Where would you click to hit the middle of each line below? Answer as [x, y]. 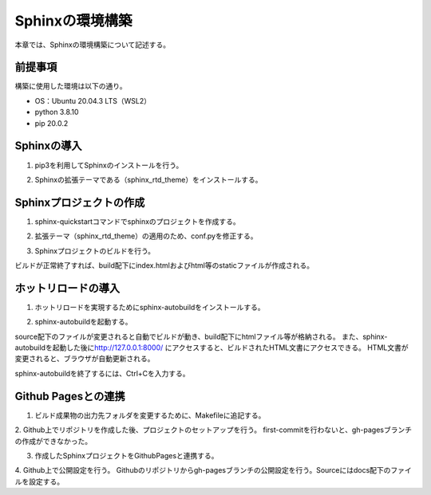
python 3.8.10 [57, 112]
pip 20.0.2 [51, 123]
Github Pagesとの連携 [70, 396]
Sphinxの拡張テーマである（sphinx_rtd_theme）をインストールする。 [148, 179]
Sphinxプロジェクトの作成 [80, 202]
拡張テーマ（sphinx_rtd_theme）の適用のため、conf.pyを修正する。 [146, 236]
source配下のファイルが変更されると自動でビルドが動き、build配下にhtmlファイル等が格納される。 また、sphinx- [201, 336]
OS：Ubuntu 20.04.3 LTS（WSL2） [93, 100]
